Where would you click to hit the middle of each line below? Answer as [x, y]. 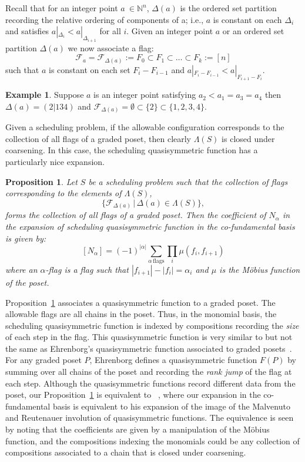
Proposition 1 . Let [41, 181]
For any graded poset [43, 360]
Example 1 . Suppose [45, 95]
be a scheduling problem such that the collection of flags [188, 181]
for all [110, 31]
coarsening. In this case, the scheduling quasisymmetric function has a [132, 150]
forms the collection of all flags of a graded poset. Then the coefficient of [136, 215]
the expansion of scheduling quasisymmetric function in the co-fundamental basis [150, 226]
